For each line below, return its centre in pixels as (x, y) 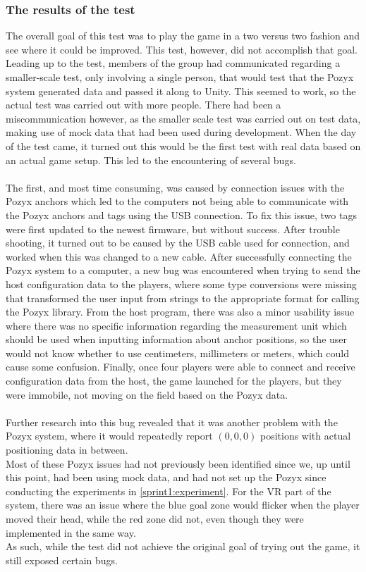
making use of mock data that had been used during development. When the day (181, 132)
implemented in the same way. (71, 532)
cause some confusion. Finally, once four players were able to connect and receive (181, 367)
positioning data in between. (67, 450)
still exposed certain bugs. (62, 560)
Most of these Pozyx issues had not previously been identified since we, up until (178, 463)
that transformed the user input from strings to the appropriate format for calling (183, 298)
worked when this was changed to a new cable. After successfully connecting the (179, 256)
